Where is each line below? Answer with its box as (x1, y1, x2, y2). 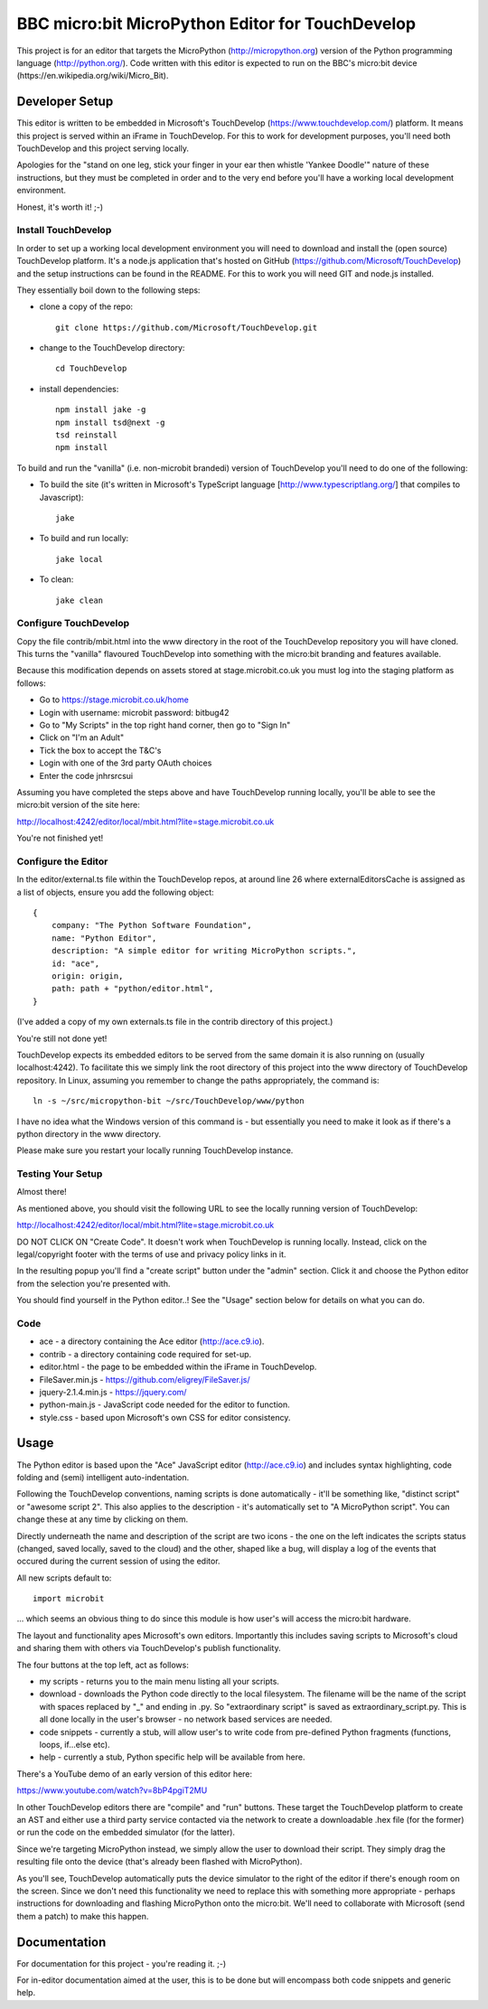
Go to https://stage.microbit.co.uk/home (39, 694, 189, 705)
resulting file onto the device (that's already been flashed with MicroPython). (16, 1856, 303, 1867)
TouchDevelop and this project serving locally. (16, 143, 190, 154)
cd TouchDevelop (55, 363, 127, 374)
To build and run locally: (39, 533, 129, 544)
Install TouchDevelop (16, 224, 112, 237)
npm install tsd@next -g (55, 417, 165, 427)
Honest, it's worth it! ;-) (16, 202, 104, 212)
